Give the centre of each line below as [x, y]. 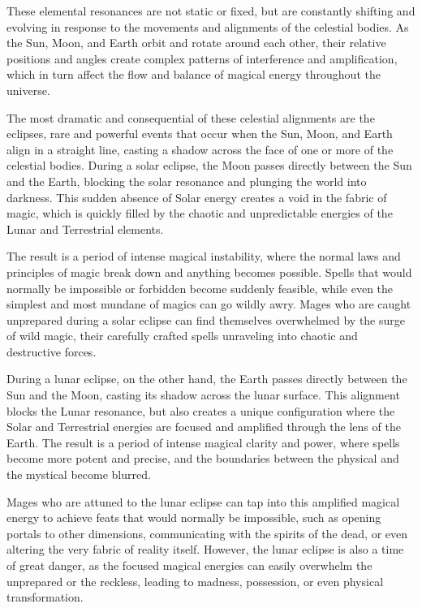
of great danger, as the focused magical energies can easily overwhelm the [189, 565]
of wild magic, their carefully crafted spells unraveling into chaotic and [182, 336]
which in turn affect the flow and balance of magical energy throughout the [194, 74]
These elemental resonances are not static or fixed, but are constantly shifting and [211, 11]
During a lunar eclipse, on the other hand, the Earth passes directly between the [207, 379]
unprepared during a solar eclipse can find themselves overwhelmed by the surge [206, 319]
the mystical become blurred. [79, 474]
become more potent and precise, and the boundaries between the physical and [203, 458]
